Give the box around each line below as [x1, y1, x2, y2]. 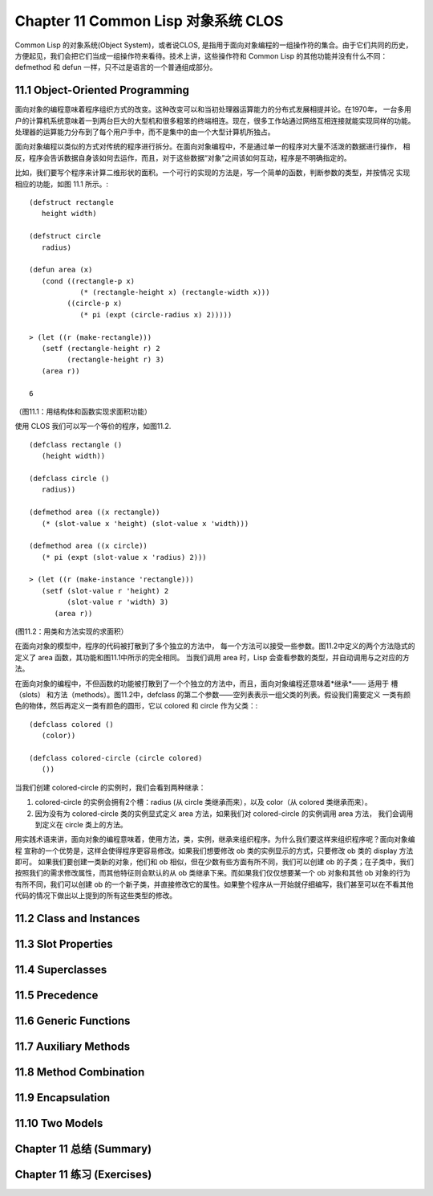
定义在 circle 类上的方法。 [41, 819, 127, 829]
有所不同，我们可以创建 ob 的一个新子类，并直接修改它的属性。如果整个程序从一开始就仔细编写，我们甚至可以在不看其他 [14, 880, 414, 889]
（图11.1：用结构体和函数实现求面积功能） [14, 406, 152, 416]
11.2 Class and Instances [14, 912, 140, 925]
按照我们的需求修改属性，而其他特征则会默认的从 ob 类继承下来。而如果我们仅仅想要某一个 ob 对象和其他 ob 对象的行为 [14, 868, 411, 878]
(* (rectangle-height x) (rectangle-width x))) [79, 288, 270, 297]
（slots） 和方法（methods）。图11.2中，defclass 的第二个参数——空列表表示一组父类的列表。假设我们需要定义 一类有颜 [14, 689, 411, 699]
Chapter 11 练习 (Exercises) [14, 1168, 152, 1182]
